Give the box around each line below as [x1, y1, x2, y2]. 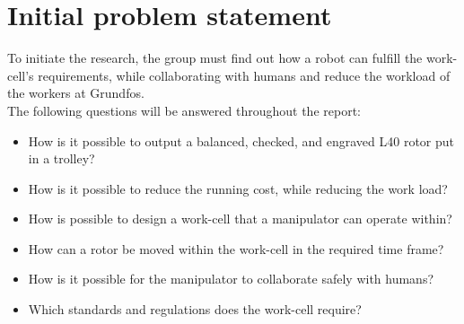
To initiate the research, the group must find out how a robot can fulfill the [7, 48, 423, 67]
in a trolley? [28, 149, 95, 168]
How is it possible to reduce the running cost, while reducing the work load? [28, 179, 448, 197]
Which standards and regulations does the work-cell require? [28, 300, 362, 319]
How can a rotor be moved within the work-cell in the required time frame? [28, 239, 444, 258]
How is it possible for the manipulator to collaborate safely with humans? [28, 269, 434, 288]
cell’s [7, 66, 34, 84]
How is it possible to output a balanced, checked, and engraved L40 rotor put [28, 131, 455, 150]
